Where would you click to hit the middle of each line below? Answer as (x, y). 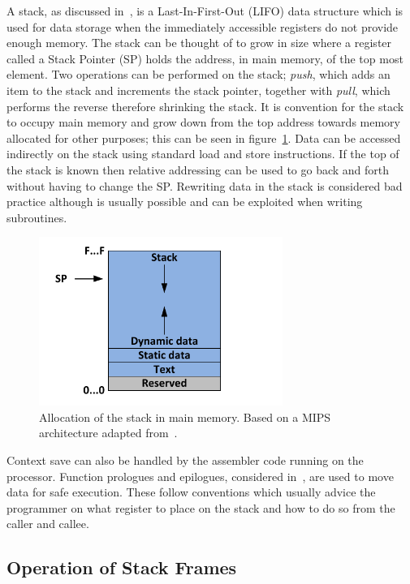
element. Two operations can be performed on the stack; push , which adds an (199, 74)
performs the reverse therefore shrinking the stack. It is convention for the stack (205, 106)
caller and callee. (48, 524)
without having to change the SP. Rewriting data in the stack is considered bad (205, 185)
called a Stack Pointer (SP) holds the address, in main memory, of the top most (205, 58)
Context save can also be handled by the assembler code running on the (185, 459)
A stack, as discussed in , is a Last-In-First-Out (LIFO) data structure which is (205, 11)
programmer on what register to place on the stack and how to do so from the (201, 507)
